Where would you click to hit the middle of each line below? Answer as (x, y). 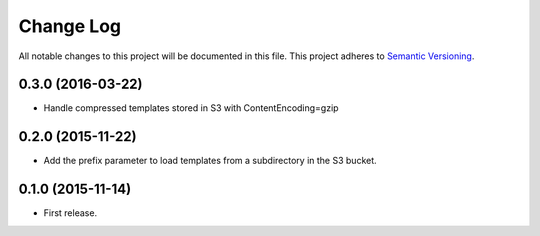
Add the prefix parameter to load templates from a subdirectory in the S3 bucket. (210, 161)
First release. (70, 213)
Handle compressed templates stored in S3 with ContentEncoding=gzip (191, 108)
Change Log (70, 26)
